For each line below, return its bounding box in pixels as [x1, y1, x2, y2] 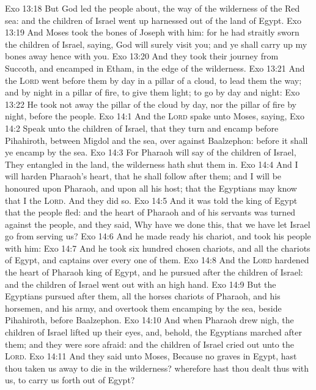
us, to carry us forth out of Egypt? [5, 373, 135, 386]
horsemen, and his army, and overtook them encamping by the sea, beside [5, 301, 282, 314]
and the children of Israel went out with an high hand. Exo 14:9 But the [5, 277, 276, 290]
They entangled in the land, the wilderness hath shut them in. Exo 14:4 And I [5, 157, 298, 170]
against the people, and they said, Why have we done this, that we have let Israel [5, 217, 310, 230]
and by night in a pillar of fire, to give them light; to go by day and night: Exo [5, 86, 300, 99]
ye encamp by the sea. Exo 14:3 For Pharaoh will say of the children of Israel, [5, 146, 296, 159]
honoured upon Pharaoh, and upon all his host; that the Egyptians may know [5, 181, 297, 194]
